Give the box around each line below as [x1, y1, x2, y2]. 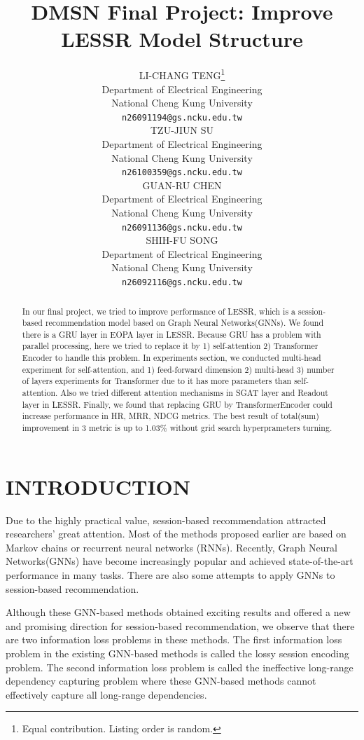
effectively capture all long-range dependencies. [6, 687, 207, 701]
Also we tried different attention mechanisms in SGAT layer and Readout [60, 387, 328, 399]
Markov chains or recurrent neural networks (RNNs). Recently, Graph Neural [6, 540, 337, 554]
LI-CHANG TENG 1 [139, 66, 225, 82]
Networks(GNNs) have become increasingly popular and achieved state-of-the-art [6, 554, 353, 568]
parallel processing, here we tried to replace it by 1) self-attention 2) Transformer [22, 340, 318, 352]
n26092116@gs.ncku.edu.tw [122, 277, 242, 288]
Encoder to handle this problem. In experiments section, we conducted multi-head [22, 352, 321, 364]
